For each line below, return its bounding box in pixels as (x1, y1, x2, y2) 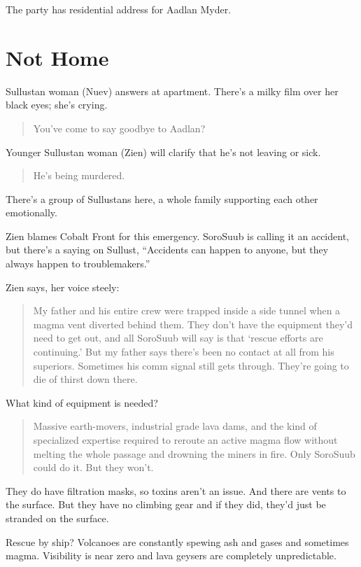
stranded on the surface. (6, 510, 109, 525)
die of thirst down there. (33, 372, 138, 386)
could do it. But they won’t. (33, 460, 154, 475)
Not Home (6, 43, 109, 71)
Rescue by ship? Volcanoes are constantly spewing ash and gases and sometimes (6, 534, 349, 549)
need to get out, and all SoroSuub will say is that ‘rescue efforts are (33, 330, 323, 345)
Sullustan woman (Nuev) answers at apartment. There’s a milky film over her (6, 83, 339, 98)
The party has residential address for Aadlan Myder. (6, 2, 232, 16)
